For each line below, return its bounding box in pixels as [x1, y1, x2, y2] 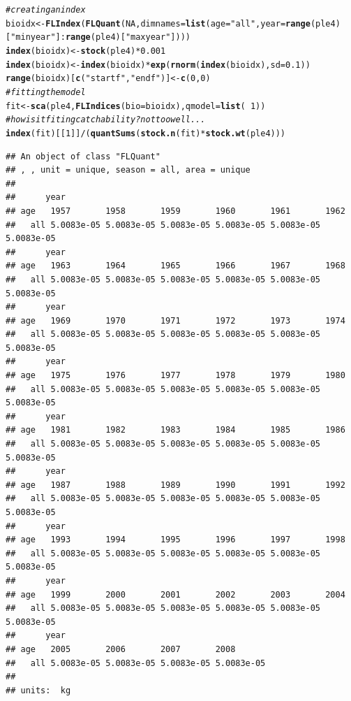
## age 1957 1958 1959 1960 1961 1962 [6, 205, 345, 216]
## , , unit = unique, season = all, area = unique [6, 165, 251, 175]
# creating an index [6, 5, 86, 15]
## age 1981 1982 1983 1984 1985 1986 [6, 425, 345, 435]
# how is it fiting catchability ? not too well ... [6, 115, 206, 125]
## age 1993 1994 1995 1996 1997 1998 [6, 535, 345, 545]
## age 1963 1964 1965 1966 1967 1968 [6, 261, 345, 271]
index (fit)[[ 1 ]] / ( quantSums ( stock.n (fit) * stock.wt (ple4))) [6, 128, 286, 138]
